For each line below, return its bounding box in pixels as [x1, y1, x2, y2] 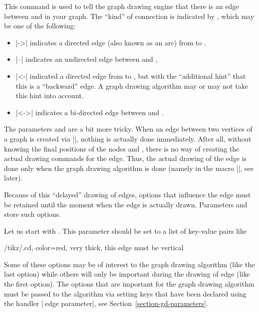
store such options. [4, 209, 61, 219]
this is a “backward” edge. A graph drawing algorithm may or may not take [15, 80, 248, 91]
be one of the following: [4, 20, 76, 31]
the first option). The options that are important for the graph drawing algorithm [4, 279, 255, 289]
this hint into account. [15, 90, 84, 101]
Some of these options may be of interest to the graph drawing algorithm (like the [4, 259, 255, 269]
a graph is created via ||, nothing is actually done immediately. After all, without [4, 133, 252, 144]
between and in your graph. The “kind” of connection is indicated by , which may [4, 10, 255, 21]
